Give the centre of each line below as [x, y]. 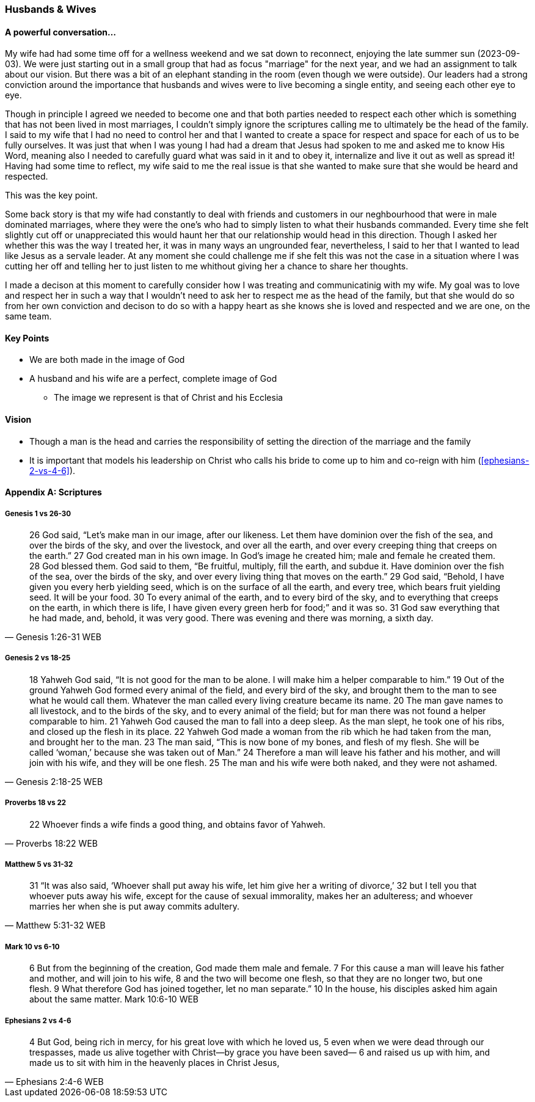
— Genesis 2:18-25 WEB [54, 781]
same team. [28, 316]
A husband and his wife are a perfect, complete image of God [153, 379]
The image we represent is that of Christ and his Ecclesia [169, 398]
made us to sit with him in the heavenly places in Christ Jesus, [155, 1062]
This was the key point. [51, 195]
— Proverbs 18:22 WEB [51, 843]
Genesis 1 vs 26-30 [38, 513]
